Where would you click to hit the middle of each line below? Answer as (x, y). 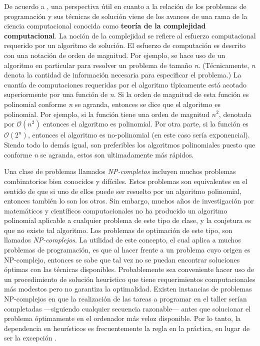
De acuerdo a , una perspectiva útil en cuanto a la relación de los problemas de (125, 6)
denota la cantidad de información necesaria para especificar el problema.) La (123, 75)
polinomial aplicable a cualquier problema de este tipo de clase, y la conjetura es (127, 220)
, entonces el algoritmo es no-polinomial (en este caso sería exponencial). (139, 135)
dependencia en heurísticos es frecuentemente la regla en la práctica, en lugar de (127, 328)
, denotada (235, 114)
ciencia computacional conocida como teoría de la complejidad (105, 26)
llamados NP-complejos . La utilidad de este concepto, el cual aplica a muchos (122, 240)
